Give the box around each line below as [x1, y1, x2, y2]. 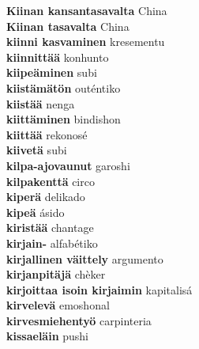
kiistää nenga [6, 95, 75, 112]
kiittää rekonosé [6, 126, 88, 142]
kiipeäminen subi [6, 64, 97, 81]
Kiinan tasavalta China [6, 17, 130, 34]
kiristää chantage [6, 219, 94, 236]
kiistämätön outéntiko [6, 79, 121, 96]
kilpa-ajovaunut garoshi [6, 157, 130, 173]
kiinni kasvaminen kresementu [6, 33, 165, 50]
